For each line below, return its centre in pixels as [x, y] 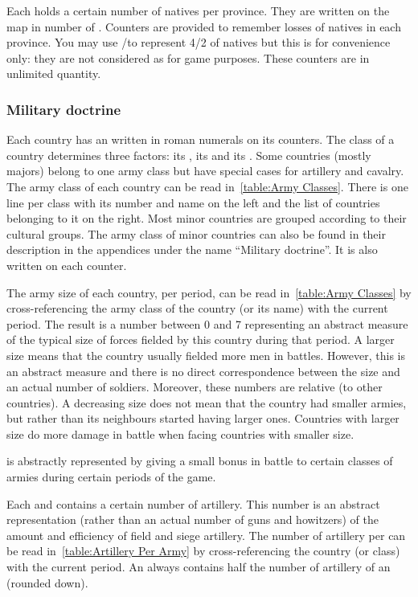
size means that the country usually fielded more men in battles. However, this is [206, 355]
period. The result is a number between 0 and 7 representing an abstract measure [207, 323]
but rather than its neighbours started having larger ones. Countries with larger [203, 418]
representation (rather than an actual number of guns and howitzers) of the [193, 519]
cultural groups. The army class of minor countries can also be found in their [196, 233]
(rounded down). [47, 582]
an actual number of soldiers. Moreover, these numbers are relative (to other [195, 387]
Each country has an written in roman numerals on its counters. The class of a [201, 139]
